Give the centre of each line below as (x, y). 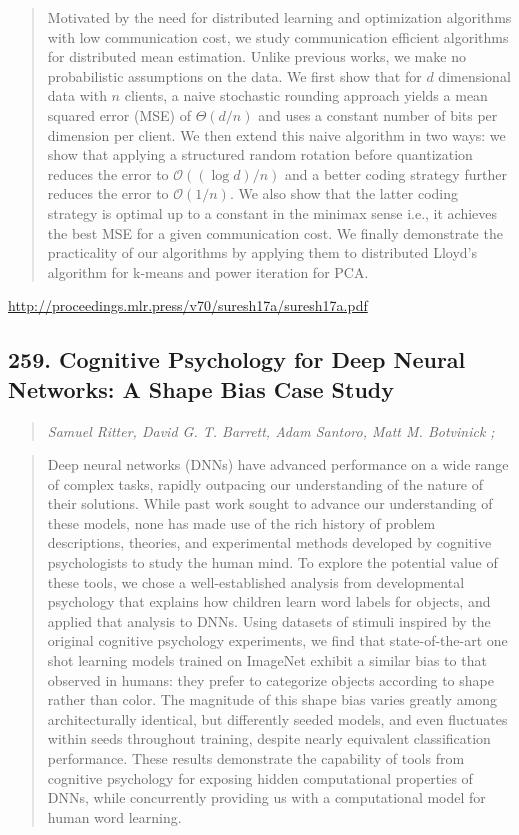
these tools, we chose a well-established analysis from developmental (256, 581)
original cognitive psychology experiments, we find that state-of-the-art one (277, 640)
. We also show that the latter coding (343, 193)
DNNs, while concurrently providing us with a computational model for (266, 797)
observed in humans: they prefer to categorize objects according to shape (270, 679)
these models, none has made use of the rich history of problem (241, 522)
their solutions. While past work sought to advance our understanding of (270, 503)
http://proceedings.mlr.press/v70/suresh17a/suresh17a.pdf (188, 305)
